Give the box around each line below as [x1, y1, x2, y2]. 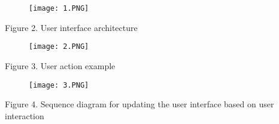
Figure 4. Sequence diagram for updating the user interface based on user [5, 98, 274, 110]
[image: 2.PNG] [29, 42, 89, 51]
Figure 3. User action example [5, 59, 116, 72]
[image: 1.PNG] [29, 4, 89, 13]
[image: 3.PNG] [29, 80, 89, 89]
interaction [5, 109, 44, 122]
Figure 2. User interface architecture [5, 21, 138, 33]
